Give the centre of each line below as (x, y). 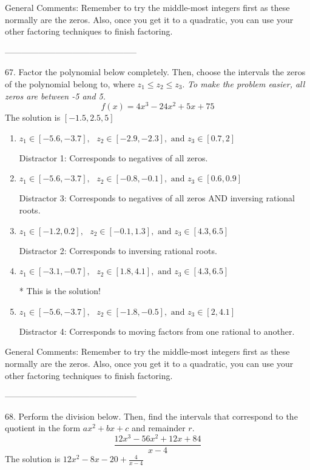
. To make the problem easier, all (244, 83)
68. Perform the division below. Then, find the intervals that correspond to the (151, 416)
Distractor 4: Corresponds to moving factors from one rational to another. (157, 331)
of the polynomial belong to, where (70, 83)
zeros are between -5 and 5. (56, 96)
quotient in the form (43, 428)
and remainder (158, 428)
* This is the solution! (60, 291)
